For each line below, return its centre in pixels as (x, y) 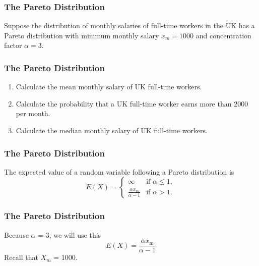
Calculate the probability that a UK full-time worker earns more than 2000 (132, 103)
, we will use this (75, 234)
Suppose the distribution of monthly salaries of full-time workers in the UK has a (129, 25)
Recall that (21, 257)
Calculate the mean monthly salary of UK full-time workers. (109, 87)
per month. (33, 113)
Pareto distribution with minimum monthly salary (82, 35)
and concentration (223, 35)
